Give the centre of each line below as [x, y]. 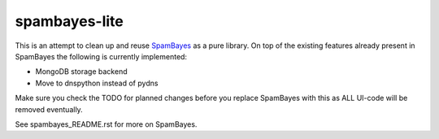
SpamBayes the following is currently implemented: [101, 56]
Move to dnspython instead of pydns [97, 83]
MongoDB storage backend [81, 72]
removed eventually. [49, 109]
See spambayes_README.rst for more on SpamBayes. [106, 124]
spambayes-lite [69, 21]
